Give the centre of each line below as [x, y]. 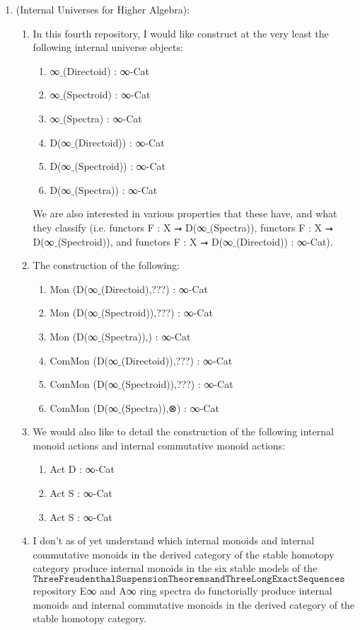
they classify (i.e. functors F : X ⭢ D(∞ [120, 227]
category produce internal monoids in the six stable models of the [175, 568]
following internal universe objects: [108, 47]
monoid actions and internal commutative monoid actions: [159, 445]
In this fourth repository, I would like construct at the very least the [181, 33]
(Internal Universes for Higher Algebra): [103, 9]
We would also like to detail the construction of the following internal [183, 431]
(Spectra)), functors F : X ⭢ [271, 227]
